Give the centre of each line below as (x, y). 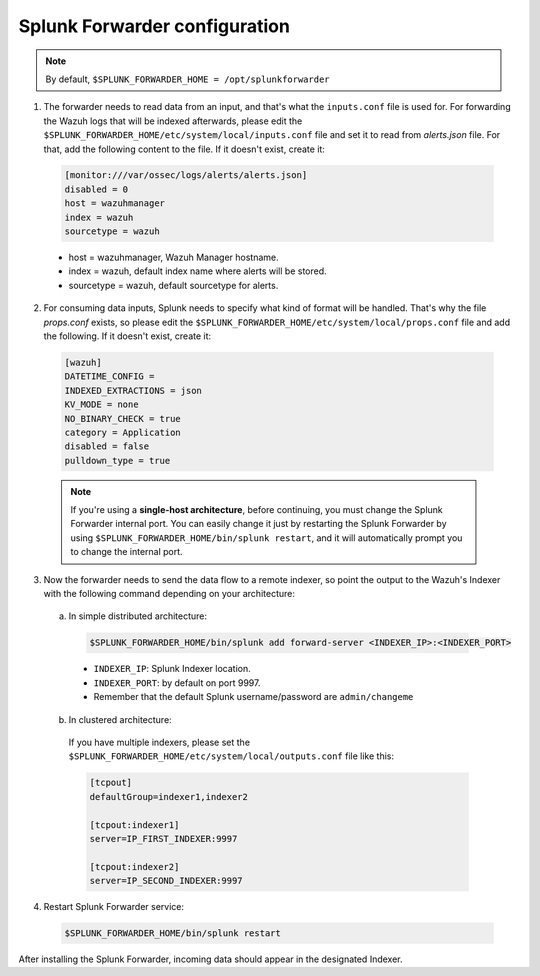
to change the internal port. (127, 552)
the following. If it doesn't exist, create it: (127, 336)
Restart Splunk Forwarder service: (114, 907)
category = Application (123, 432)
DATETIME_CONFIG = (109, 376)
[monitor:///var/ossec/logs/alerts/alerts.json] (186, 175)
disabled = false (107, 446)
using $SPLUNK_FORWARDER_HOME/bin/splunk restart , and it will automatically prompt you (266, 537)
